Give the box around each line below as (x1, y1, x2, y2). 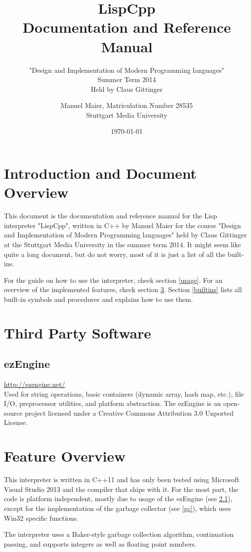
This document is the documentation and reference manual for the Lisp (4, 211, 217, 221)
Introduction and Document (4, 163, 197, 183)
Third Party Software (4, 322, 151, 342)
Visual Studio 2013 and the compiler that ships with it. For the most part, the (4, 484, 238, 494)
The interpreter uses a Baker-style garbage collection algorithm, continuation (4, 529, 234, 539)
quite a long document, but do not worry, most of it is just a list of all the (4, 249, 226, 259)
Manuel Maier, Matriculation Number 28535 (60, 100, 193, 110)
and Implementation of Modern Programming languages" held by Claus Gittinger (4, 230, 247, 240)
